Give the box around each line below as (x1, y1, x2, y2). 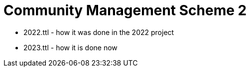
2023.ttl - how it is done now (23, 43, 118, 52)
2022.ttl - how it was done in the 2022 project (23, 28, 174, 36)
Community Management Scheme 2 (3, 2, 247, 19)
